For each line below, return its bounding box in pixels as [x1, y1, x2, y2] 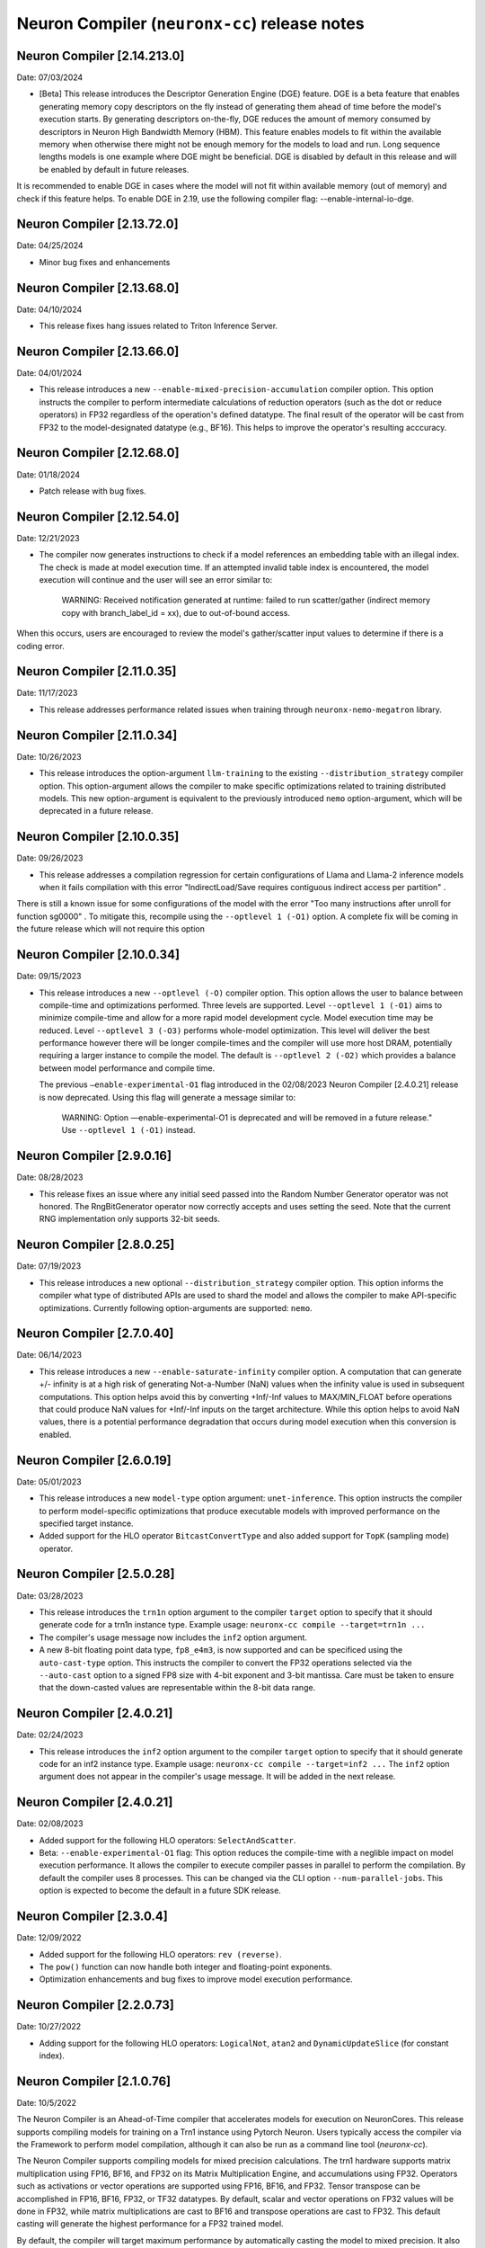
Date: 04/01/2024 [16, 368, 83, 379]
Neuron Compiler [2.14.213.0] [16, 48, 185, 63]
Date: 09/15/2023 [16, 971, 82, 982]
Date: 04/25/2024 [16, 240, 84, 251]
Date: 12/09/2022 [16, 1932, 82, 1943]
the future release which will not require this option [16, 923, 206, 934]
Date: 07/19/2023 [16, 1261, 82, 1271]
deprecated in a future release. [39, 806, 154, 816]
